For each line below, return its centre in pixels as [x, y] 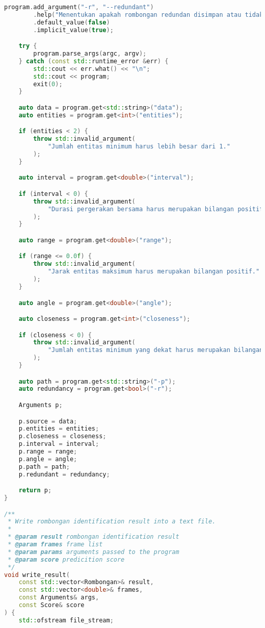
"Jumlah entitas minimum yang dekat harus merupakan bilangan [155, 350]
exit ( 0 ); [48, 84]
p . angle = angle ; [48, 459]
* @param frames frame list [55, 545]
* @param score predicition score [66, 559]
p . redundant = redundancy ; [64, 474]
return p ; [35, 491]
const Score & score [51, 605]
